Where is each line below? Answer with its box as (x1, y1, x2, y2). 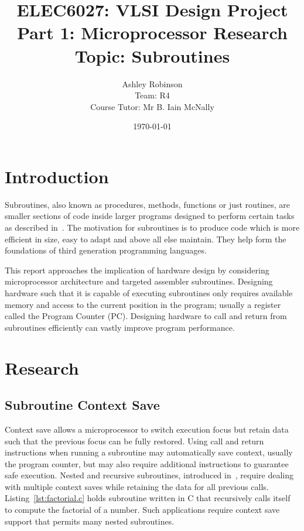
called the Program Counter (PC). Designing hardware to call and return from (5, 310, 287, 322)
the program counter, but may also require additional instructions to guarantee (5, 457, 289, 470)
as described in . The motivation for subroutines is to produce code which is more (5, 221, 300, 233)
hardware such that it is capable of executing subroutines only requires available (5, 286, 293, 299)
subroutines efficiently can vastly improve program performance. (5, 321, 235, 333)
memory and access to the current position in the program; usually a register (5, 298, 281, 310)
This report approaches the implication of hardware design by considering (5, 263, 269, 276)
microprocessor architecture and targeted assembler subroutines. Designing (5, 275, 273, 287)
